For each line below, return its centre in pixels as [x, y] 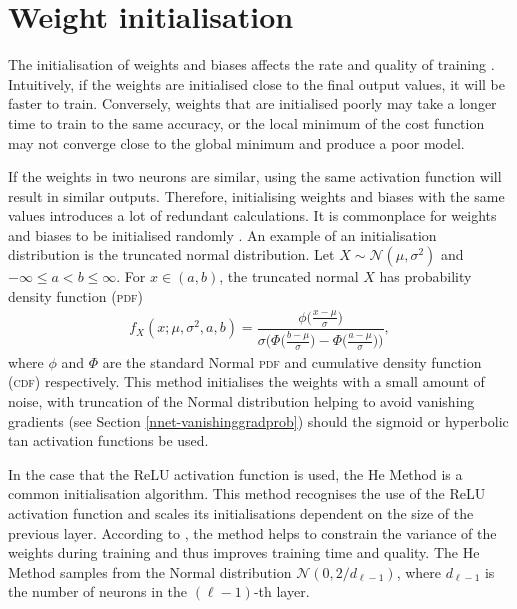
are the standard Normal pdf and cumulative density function [292, 361]
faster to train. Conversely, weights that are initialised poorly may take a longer [252, 103]
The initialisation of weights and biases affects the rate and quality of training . [251, 64]
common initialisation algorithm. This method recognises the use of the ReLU [247, 493]
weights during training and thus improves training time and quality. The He [244, 552]
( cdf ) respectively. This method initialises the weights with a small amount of [246, 381]
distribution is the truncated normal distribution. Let [171, 254]
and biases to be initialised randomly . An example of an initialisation [222, 234]
